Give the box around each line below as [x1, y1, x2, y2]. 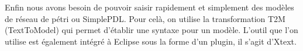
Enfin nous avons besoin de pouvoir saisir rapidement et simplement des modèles [5, 1, 294, 13]
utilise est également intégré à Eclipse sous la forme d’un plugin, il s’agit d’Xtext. [5, 35, 297, 47]
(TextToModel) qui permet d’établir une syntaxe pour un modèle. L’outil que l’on [5, 24, 298, 36]
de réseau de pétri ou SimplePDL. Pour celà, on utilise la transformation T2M [5, 12, 285, 24]
